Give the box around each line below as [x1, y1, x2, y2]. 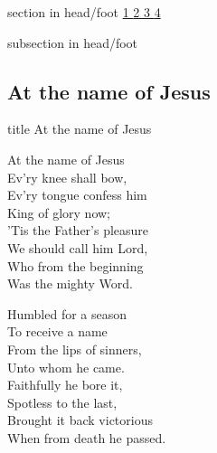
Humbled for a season [7, 304, 127, 323]
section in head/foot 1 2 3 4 [7, 3, 161, 21]
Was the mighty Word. [7, 274, 133, 293]
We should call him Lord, [7, 238, 148, 257]
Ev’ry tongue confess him [7, 185, 147, 204]
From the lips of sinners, [7, 339, 142, 358]
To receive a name [7, 322, 108, 341]
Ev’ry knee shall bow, [7, 167, 127, 186]
